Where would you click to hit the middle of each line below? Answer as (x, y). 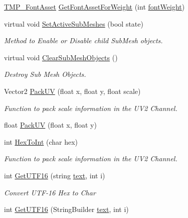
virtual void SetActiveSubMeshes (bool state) (74, 23)
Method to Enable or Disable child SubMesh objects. (83, 40)
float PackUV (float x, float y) (50, 125)
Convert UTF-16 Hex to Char (50, 192)
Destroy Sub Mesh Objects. (45, 74)
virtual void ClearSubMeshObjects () (61, 57)
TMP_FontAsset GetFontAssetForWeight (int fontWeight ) (95, 7)
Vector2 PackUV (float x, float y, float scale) (72, 91)
